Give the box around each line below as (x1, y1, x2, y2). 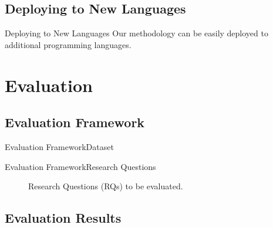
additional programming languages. (5, 38, 132, 50)
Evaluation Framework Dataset (5, 140, 114, 152)
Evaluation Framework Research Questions (5, 160, 156, 172)
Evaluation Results (5, 209, 122, 227)
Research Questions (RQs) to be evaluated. (28, 180, 183, 192)
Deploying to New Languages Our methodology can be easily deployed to (5, 27, 268, 39)
